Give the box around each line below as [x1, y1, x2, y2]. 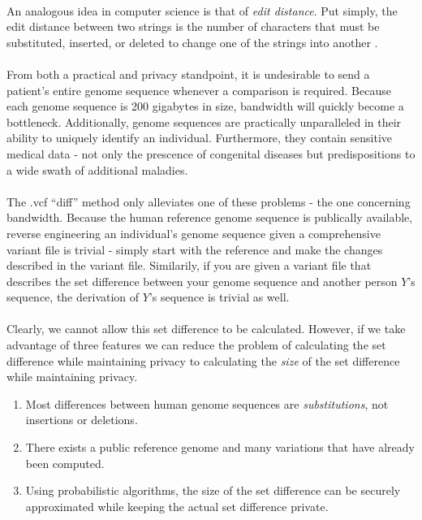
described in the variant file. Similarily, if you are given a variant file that [6, 257, 372, 274]
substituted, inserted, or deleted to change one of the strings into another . [6, 33, 378, 50]
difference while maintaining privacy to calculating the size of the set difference [6, 352, 400, 369]
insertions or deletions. [25, 411, 138, 428]
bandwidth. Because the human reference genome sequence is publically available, [6, 209, 413, 226]
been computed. [25, 454, 105, 471]
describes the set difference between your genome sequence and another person [6, 272, 398, 289]
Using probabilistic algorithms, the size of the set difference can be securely [25, 482, 401, 499]
